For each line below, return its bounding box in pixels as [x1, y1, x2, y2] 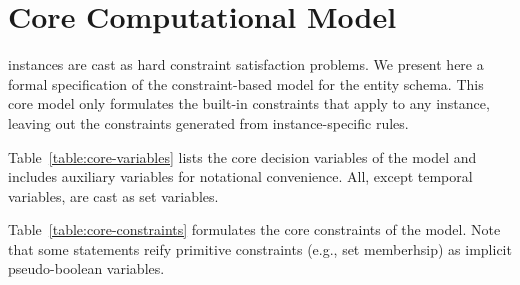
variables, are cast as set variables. [8, 185, 219, 206]
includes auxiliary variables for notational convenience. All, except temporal [8, 166, 473, 187]
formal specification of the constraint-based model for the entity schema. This [8, 73, 484, 94]
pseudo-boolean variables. [8, 258, 165, 279]
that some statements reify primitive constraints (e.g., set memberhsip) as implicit [8, 238, 512, 259]
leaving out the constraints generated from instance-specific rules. [8, 112, 409, 133]
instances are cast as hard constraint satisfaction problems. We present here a [8, 54, 484, 75]
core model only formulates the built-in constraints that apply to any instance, [8, 93, 490, 114]
